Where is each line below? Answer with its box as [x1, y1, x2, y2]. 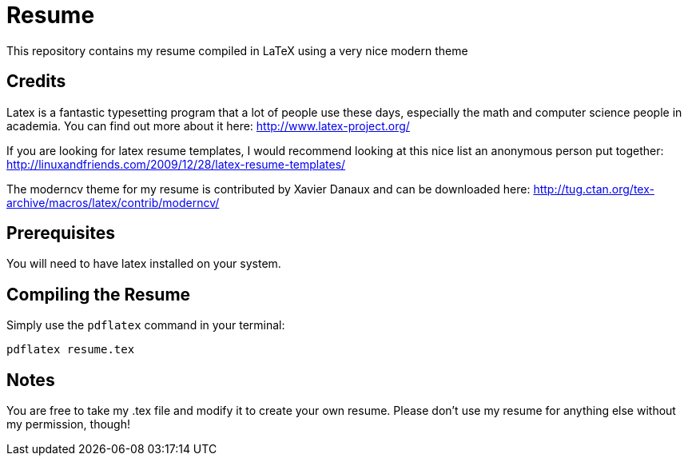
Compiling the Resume [6, 284, 191, 305]
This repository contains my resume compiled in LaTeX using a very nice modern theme [6, 43, 468, 58]
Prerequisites [6, 223, 115, 244]
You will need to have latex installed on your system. [6, 257, 281, 271]
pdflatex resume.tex [6, 343, 135, 356]
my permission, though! [6, 417, 130, 432]
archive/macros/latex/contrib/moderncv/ [6, 195, 220, 209]
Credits [6, 71, 66, 92]
